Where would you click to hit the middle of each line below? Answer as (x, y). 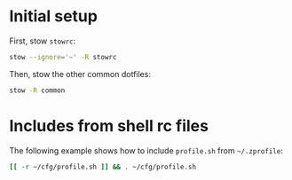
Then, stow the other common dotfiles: (80, 74)
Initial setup (53, 16)
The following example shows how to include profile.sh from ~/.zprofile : (146, 150)
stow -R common (37, 90)
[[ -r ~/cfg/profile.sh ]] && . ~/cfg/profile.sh (103, 167)
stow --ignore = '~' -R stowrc (63, 57)
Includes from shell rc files (109, 125)
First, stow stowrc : (43, 41)
